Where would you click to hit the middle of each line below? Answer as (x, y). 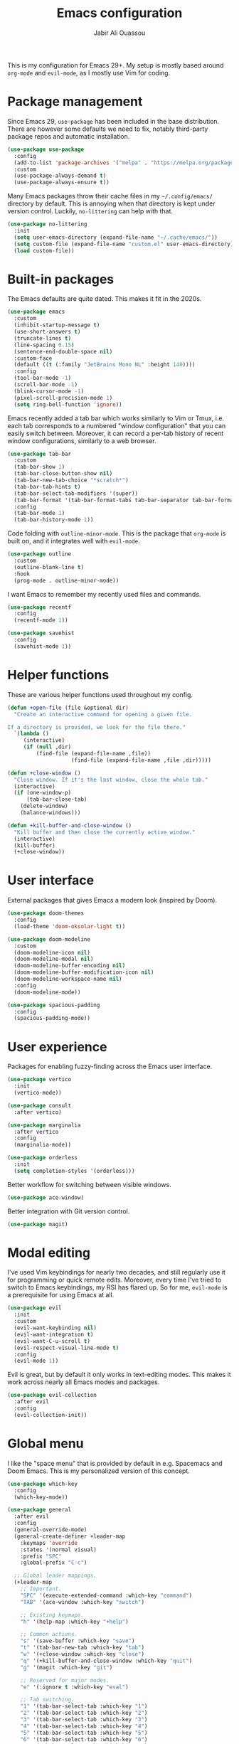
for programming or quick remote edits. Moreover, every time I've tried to (115, 1280)
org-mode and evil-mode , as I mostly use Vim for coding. (89, 73)
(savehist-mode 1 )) (43, 646)
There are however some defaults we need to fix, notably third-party (108, 129)
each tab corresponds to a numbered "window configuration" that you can (117, 425)
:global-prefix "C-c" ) (54, 1563)
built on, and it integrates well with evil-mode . (74, 541)
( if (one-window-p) (43, 793)
